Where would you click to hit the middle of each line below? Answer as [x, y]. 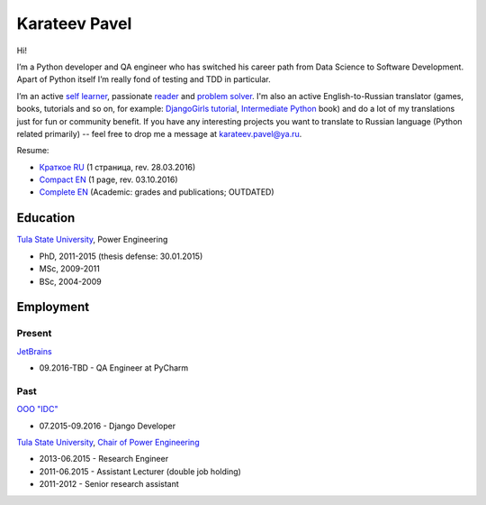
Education [46, 218]
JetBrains [35, 351]
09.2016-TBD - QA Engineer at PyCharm [114, 368]
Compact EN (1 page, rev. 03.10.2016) [109, 179]
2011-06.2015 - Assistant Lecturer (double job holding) [140, 471]
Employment [53, 307]
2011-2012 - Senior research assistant [109, 484]
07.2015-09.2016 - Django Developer [107, 426]
